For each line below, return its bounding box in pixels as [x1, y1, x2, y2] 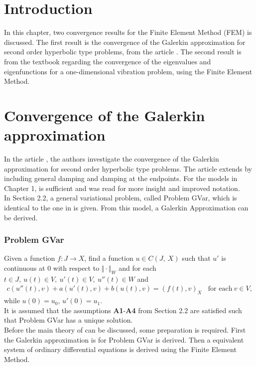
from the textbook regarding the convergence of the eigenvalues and [4, 56, 211, 66]
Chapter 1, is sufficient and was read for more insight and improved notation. [4, 183, 240, 193]
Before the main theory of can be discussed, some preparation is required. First [4, 324, 246, 335]
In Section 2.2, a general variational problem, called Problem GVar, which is [4, 192, 237, 203]
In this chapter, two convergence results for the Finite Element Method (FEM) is [4, 27, 252, 37]
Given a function [4, 253, 55, 263]
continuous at [4, 262, 45, 273]
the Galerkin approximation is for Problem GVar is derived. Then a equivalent [4, 334, 244, 345]
